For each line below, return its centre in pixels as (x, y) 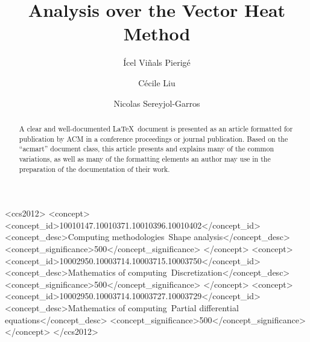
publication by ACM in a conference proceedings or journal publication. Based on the (153, 138)
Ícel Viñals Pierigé (157, 62)
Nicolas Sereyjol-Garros (157, 103)
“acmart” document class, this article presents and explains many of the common (147, 149)
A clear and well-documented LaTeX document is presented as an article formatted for (156, 128)
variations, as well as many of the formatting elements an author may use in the (145, 158)
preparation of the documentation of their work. (94, 169)
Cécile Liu (157, 82)
